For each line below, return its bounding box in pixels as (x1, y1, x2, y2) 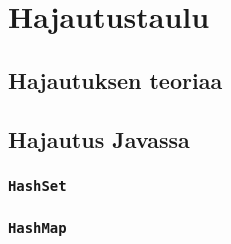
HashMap (8, 220, 67, 237)
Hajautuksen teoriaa (8, 64, 223, 95)
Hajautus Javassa (8, 123, 190, 154)
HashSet (8, 177, 67, 194)
